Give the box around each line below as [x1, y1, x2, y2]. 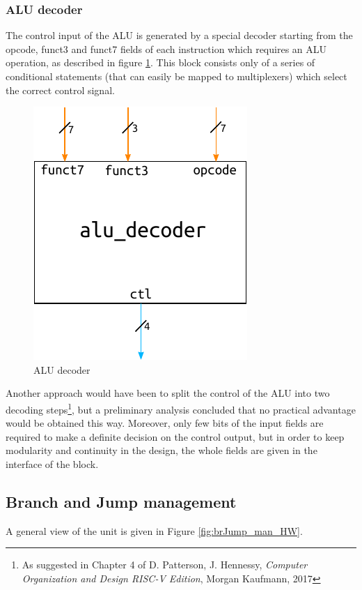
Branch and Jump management [6, 490, 237, 512]
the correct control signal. [6, 82, 115, 97]
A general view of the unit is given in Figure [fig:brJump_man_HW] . [6, 523, 303, 538]
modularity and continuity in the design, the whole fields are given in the [6, 443, 317, 457]
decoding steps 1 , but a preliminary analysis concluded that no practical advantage [6, 400, 356, 416]
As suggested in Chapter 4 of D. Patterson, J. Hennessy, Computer [22, 557, 308, 572]
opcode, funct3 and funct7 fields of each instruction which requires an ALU [6, 41, 327, 56]
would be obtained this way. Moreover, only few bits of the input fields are [6, 416, 324, 430]
